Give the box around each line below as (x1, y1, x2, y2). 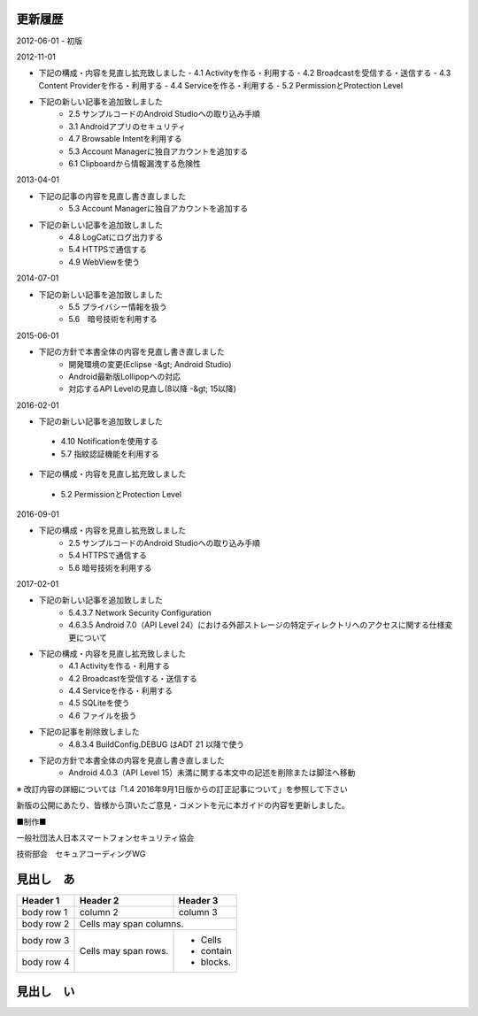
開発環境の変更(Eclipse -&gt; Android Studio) (68, 358, 232, 369)
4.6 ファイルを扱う (68, 710, 137, 720)
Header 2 (79, 895, 119, 907)
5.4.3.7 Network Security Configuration (68, 607, 212, 618)
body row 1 (21, 906, 68, 919)
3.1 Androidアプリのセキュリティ (68, 120, 186, 132)
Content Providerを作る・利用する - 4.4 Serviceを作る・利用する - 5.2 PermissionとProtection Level (38, 80, 403, 90)
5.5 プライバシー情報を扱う (68, 301, 167, 312)
